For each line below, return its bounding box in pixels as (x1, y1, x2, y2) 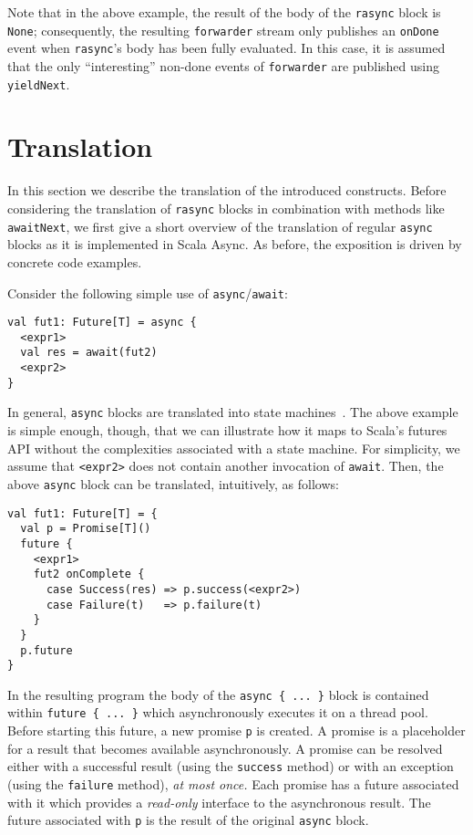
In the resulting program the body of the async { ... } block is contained (7, 684, 429, 704)
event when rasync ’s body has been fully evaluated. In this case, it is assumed (7, 38, 446, 57)
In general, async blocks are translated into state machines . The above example (7, 402, 458, 422)
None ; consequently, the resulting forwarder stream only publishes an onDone (7, 20, 439, 39)
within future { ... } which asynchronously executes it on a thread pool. (7, 703, 428, 722)
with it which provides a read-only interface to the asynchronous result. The (7, 792, 431, 811)
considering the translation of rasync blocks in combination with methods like (7, 199, 445, 217)
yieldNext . (7, 74, 70, 93)
